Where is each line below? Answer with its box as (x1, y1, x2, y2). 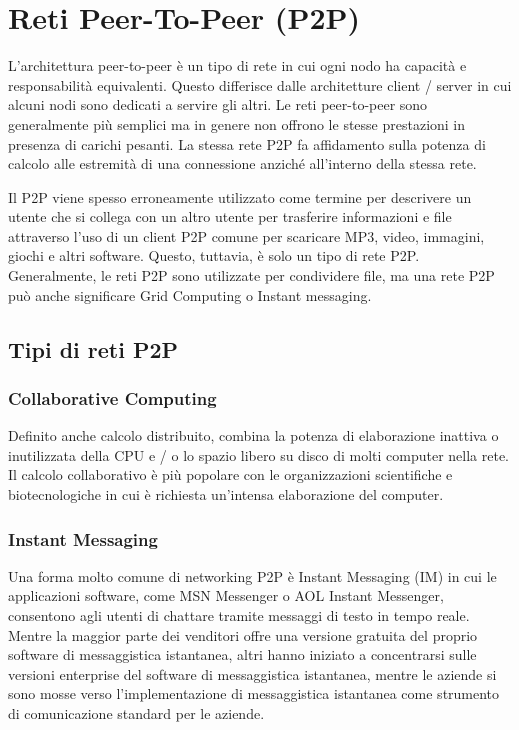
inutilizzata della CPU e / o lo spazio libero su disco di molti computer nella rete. (8, 444, 510, 465)
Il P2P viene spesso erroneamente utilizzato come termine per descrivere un (8, 186, 472, 207)
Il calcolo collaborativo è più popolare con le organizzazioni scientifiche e (8, 464, 453, 485)
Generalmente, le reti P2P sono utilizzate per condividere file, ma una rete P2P (8, 265, 495, 286)
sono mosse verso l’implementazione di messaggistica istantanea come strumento (8, 683, 500, 704)
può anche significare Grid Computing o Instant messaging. (8, 284, 372, 305)
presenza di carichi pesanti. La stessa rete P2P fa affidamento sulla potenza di (8, 133, 486, 154)
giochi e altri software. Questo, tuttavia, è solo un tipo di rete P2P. (8, 245, 420, 266)
